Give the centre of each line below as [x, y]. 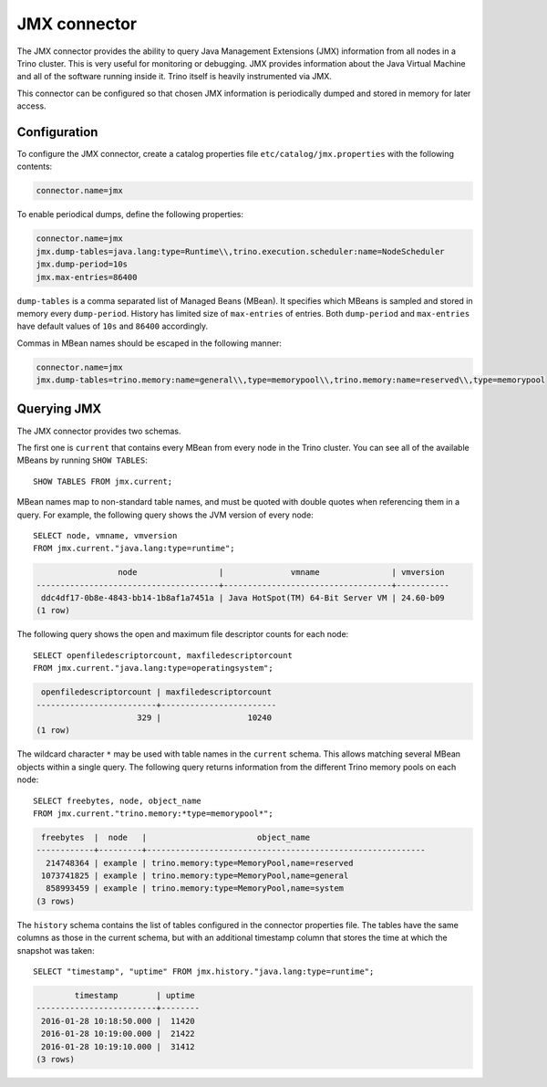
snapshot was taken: [56, 950]
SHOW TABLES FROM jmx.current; [103, 481]
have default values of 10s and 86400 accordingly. [113, 326]
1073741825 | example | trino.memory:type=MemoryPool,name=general [195, 876]
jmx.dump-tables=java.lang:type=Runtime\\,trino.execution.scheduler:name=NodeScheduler [241, 251]
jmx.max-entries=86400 [87, 277]
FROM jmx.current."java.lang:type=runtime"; [134, 549]
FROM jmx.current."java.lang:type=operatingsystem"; [153, 668]
